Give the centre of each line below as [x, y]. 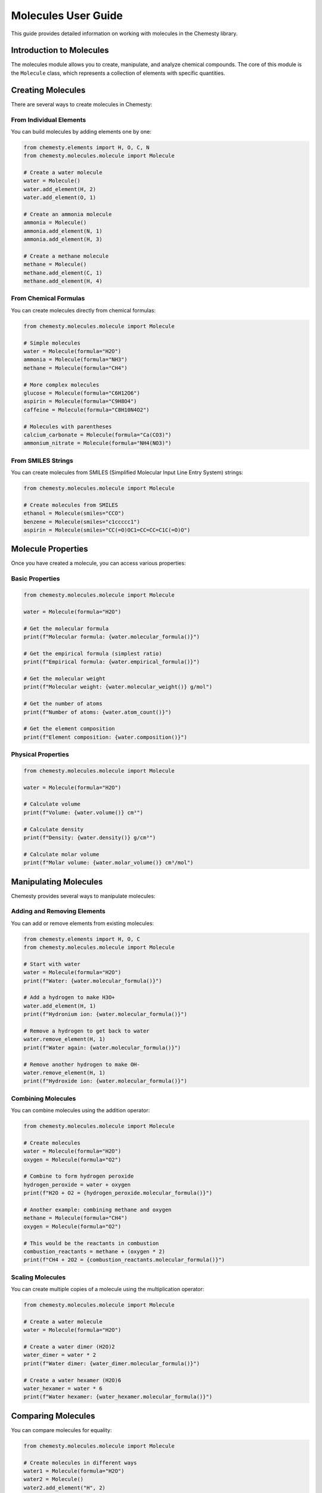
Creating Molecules [48, 90]
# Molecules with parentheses [68, 426]
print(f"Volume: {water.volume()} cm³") [83, 812]
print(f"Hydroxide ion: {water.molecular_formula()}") [105, 1081]
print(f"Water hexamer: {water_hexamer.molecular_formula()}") [118, 1397]
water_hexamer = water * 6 [63, 1388]
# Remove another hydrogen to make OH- [82, 1064]
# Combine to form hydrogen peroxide [79, 1176]
